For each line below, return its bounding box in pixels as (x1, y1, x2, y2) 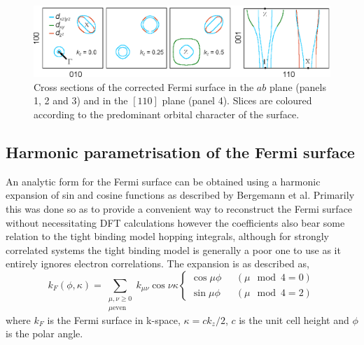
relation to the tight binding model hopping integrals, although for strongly (6, 229, 330, 244)
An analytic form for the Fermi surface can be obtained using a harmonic (6, 174, 321, 188)
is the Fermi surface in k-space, (47, 312, 181, 327)
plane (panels (269, 79, 326, 94)
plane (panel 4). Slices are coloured (162, 93, 312, 108)
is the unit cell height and (239, 312, 349, 327)
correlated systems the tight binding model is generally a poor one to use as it (6, 242, 341, 257)
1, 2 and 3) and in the (34, 93, 128, 108)
